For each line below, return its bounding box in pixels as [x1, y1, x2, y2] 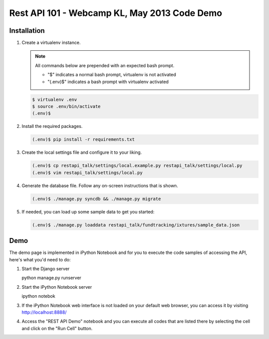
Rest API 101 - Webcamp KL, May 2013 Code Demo [9, 7, 223, 18]
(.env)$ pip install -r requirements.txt [32, 137, 135, 142]
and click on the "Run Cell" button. [21, 325, 93, 331]
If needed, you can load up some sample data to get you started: [21, 209, 154, 215]
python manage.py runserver [21, 275, 82, 281]
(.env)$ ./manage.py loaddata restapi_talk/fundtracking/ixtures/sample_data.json [32, 222, 240, 227]
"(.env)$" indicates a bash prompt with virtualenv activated [47, 79, 169, 85]
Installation [9, 26, 45, 35]
